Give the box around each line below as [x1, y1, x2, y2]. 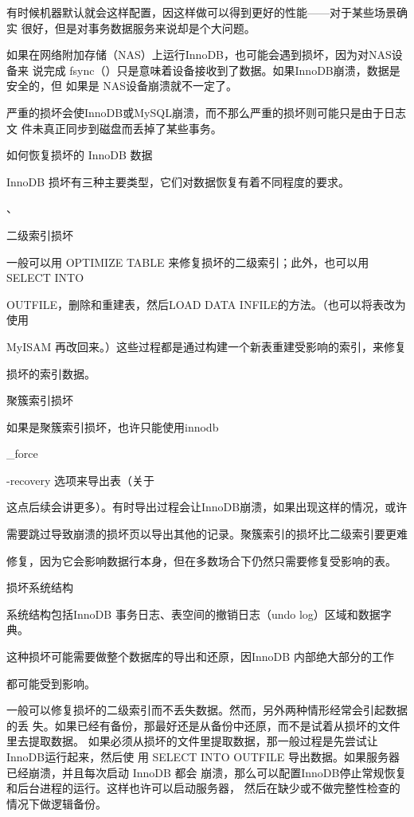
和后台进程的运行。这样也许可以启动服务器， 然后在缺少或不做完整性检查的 [6, 780, 400, 796]
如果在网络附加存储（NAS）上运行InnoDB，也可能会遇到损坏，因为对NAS [6, 46, 392, 63]
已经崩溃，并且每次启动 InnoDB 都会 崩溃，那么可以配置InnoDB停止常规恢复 [6, 764, 407, 780]
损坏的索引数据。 [6, 365, 96, 381]
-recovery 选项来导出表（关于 [6, 471, 154, 488]
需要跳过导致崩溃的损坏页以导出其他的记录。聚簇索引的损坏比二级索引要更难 [6, 526, 408, 542]
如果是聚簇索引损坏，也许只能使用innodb [6, 418, 219, 435]
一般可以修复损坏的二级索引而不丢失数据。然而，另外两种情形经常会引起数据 [6, 702, 408, 718]
